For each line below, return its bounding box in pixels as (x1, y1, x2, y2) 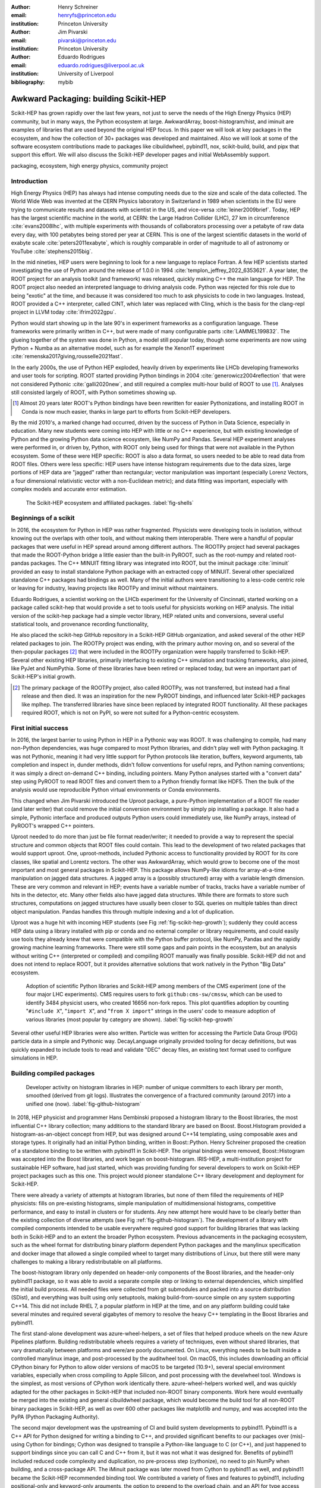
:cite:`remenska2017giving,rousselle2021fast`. (11, 353, 123, 360)
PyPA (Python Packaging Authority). (11, 1413, 99, 1420)
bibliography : (11, 78, 45, 86)
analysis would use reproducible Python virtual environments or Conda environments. (11, 786, 221, 793)
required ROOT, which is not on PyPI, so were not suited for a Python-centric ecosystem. (21, 709, 240, 716)
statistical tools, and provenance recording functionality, (11, 621, 149, 628)
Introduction (11, 177, 48, 185)
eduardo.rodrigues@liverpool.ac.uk (58, 61, 145, 68)
